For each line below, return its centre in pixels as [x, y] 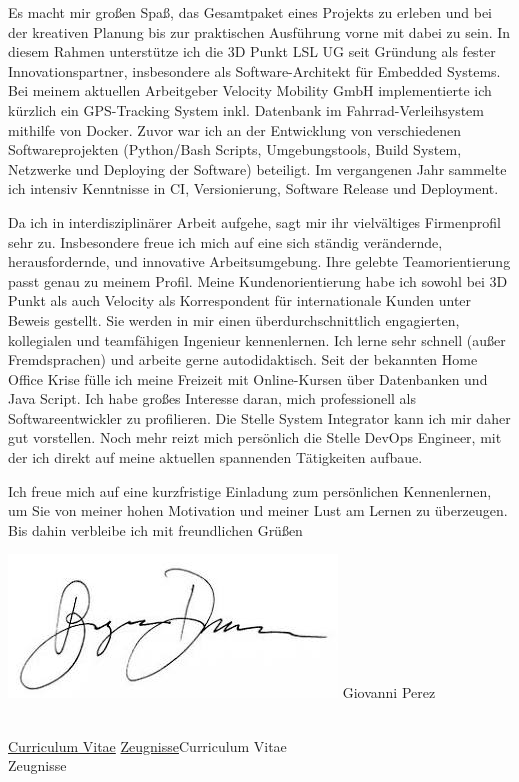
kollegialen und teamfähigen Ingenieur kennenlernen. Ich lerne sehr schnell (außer [257, 339]
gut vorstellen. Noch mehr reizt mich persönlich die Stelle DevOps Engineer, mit [255, 437]
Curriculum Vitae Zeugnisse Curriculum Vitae [147, 745]
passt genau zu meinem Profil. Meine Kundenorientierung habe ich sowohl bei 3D [258, 280]
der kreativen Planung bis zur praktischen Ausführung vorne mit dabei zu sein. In [259, 31]
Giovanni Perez [389, 692]
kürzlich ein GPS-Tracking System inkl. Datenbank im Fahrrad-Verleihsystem [246, 109]
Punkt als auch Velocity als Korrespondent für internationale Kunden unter [240, 300]
